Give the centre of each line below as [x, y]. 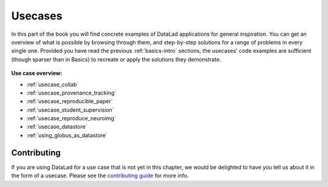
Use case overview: [37, 73]
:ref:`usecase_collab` [53, 84]
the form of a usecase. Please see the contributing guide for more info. [100, 175]
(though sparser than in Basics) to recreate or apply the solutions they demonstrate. [116, 59]
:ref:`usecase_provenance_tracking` [71, 93]
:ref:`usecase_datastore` [57, 127]
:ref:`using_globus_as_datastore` [67, 135]
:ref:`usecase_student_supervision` [70, 110]
